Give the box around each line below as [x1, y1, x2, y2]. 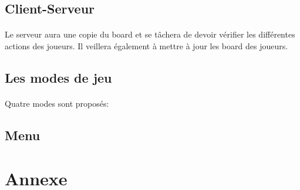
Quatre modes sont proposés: [5, 97, 109, 109]
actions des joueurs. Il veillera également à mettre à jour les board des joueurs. [5, 39, 288, 52]
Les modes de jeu [5, 68, 112, 86]
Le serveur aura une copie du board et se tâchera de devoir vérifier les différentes [5, 28, 295, 40]
